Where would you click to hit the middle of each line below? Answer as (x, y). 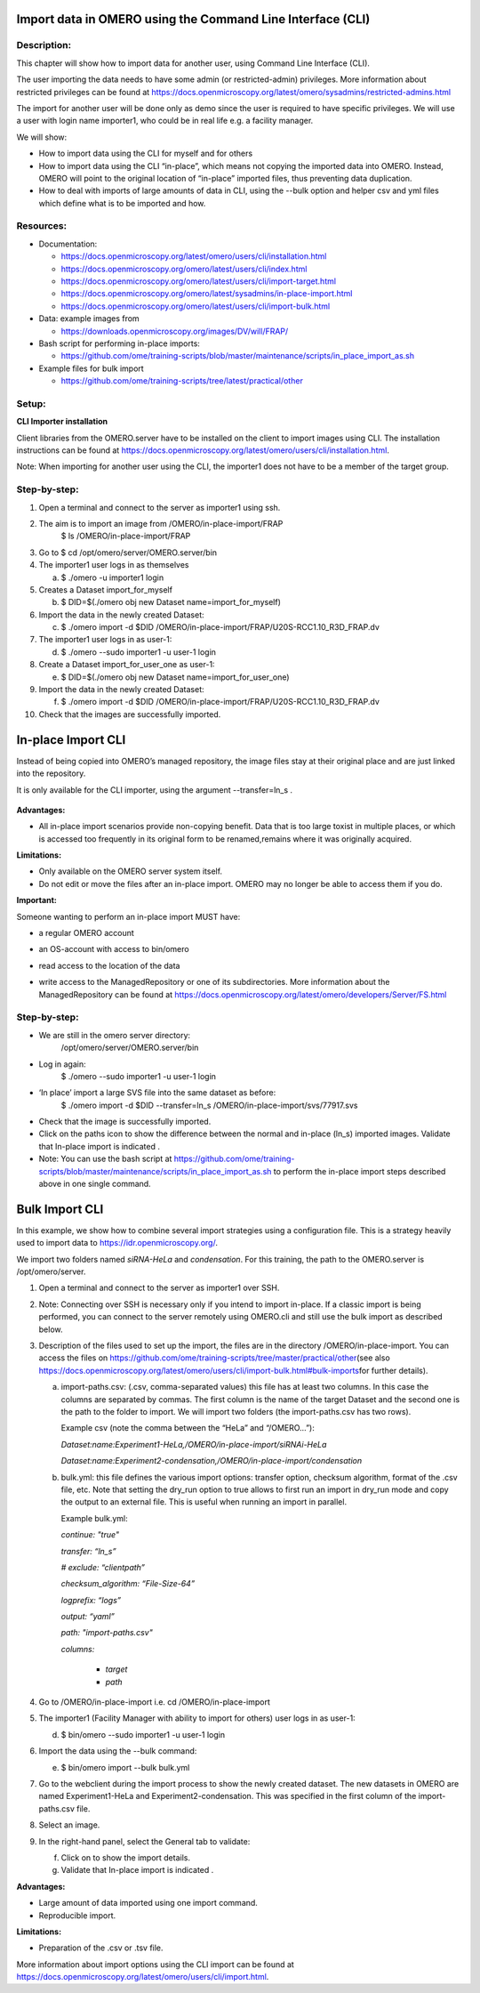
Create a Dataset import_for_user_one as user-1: (127, 665)
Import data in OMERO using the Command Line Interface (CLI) (193, 19)
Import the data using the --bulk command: (118, 1751)
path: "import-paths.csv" (107, 1633)
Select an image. (69, 1825)
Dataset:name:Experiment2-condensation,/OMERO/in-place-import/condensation (212, 1461)
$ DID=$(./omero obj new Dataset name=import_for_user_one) (175, 677)
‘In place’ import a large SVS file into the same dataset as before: (157, 1093)
